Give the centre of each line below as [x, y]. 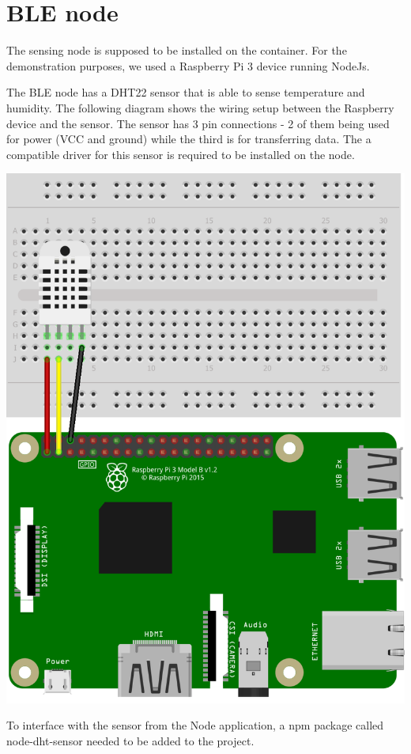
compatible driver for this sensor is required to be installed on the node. [181, 154]
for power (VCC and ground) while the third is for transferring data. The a [189, 139]
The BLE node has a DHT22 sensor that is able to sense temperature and [186, 92]
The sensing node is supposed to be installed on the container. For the [177, 50]
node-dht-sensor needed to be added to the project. [130, 740]
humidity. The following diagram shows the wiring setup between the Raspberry [200, 107]
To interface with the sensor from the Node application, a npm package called [195, 725]
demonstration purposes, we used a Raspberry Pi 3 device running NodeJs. [188, 65]
